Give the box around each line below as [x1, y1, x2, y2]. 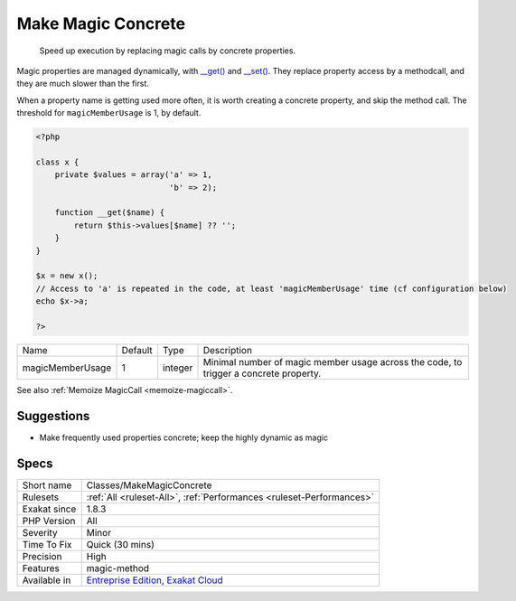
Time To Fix [22, 538, 72, 550]
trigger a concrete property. [202, 367, 322, 380]
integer [163, 362, 193, 374]
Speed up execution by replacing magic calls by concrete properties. [39, 45, 296, 56]
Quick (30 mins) [86, 538, 155, 550]
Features [22, 561, 61, 574]
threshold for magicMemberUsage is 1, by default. [16, 108, 202, 118]
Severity [22, 526, 58, 539]
